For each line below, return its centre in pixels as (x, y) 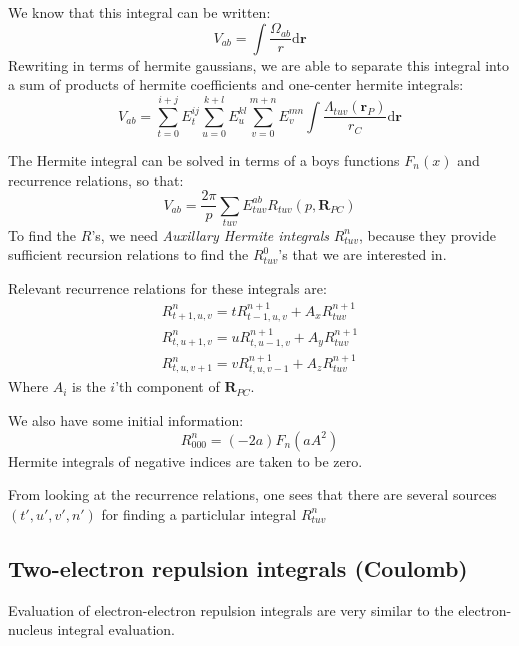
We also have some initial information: (126, 420)
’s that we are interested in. (362, 254)
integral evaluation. (116, 629)
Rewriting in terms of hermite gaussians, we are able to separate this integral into (258, 64)
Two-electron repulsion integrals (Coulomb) (238, 567)
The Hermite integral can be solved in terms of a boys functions (204, 159)
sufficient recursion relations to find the (128, 254)
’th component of (167, 386)
